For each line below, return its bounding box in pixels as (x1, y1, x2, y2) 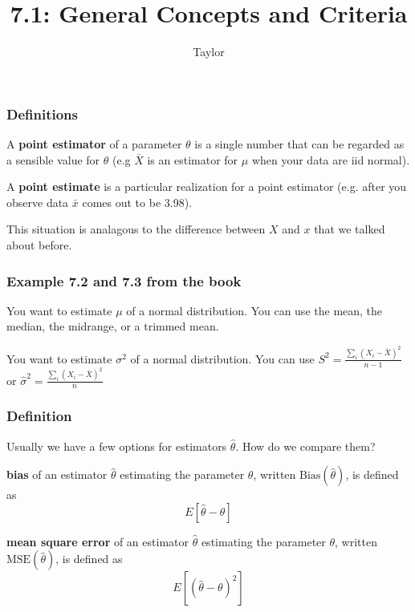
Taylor (193, 43, 225, 60)
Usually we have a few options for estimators (6, 437, 227, 454)
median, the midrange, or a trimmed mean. (6, 318, 219, 334)
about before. (6, 236, 72, 253)
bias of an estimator (6, 466, 108, 483)
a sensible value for (6, 151, 100, 168)
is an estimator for (147, 151, 238, 168)
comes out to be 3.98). (82, 193, 193, 210)
